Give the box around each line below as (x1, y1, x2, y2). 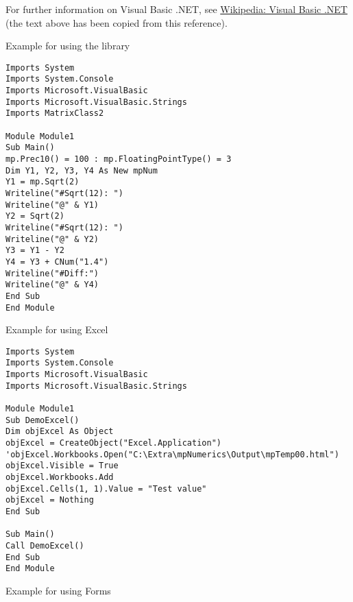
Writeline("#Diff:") (5, 268, 99, 278)
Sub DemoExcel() (5, 415, 80, 425)
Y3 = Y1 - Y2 (5, 245, 64, 256)
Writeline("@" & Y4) (5, 280, 99, 290)
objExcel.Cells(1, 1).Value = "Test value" (5, 483, 207, 494)
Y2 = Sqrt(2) (5, 211, 64, 221)
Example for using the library (5, 38, 130, 53)
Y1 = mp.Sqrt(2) (5, 177, 80, 187)
